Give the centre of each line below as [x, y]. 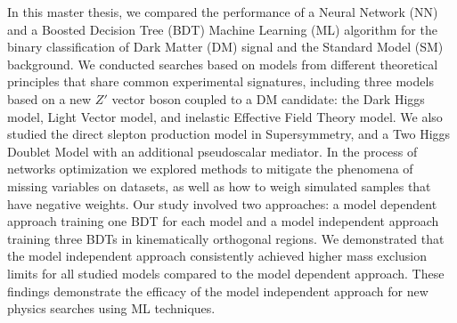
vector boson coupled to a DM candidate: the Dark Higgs [268, 98]
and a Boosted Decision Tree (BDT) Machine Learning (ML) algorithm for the [222, 29]
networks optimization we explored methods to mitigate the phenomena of [210, 169]
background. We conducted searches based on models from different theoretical [223, 64]
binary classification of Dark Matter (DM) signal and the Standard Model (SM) [225, 47]
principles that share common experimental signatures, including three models [220, 81]
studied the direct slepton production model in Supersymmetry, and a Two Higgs [229, 134]
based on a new [49, 98]
